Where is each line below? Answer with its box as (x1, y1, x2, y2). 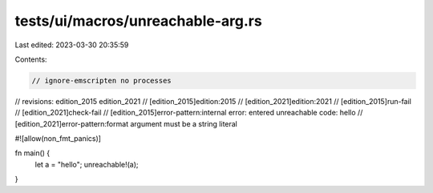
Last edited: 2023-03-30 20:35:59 (14, 40, 129, 50)
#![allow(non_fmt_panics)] (14, 134, 102, 143)
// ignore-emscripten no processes (31, 76, 172, 85)
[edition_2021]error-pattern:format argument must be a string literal (14, 119, 238, 128)
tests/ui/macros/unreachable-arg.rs (14, 12, 262, 30)
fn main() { (14, 148, 51, 158)
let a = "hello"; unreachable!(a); (34, 159, 140, 169)
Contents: (14, 54, 47, 64)
